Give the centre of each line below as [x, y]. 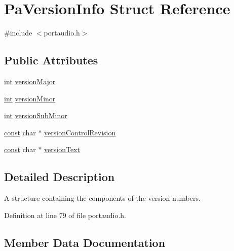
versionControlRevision [80, 132]
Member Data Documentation [85, 242]
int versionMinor [30, 98]
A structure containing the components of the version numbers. [102, 198]
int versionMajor [30, 81]
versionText [62, 149]
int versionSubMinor [36, 115]
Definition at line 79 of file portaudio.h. [65, 215]
